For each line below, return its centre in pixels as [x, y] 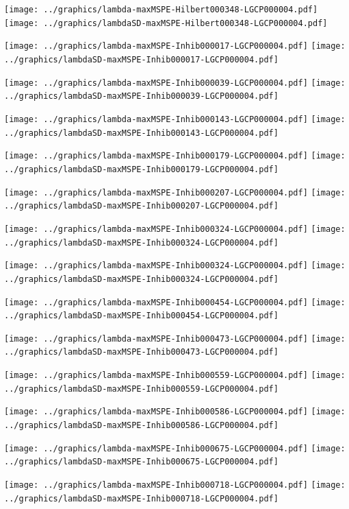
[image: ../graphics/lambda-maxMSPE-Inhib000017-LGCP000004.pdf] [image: [175, 46]
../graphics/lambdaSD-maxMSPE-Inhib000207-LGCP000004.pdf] [141, 206]
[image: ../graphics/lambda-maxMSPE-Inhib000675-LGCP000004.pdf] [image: [175, 448]
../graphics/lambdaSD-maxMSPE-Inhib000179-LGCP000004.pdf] [141, 169]
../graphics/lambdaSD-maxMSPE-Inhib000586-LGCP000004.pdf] [141, 426]
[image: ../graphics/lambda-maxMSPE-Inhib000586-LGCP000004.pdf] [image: [175, 412]
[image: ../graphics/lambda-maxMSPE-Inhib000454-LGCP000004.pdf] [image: [175, 302]
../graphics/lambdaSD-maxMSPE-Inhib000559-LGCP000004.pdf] [141, 389]
